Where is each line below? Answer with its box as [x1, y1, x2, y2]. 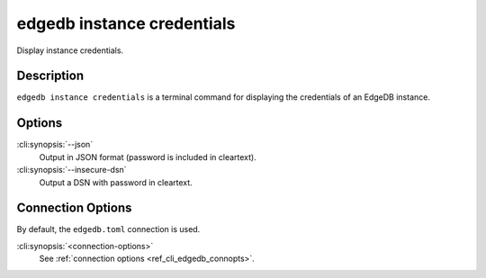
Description [16, 68, 85, 84]
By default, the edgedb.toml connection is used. [16, 224, 201, 235]
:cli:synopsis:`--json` [16, 139, 94, 150]
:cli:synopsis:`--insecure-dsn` [16, 165, 127, 175]
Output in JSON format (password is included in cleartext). [39, 151, 256, 162]
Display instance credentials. [16, 45, 124, 56]
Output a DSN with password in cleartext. [39, 176, 193, 188]
